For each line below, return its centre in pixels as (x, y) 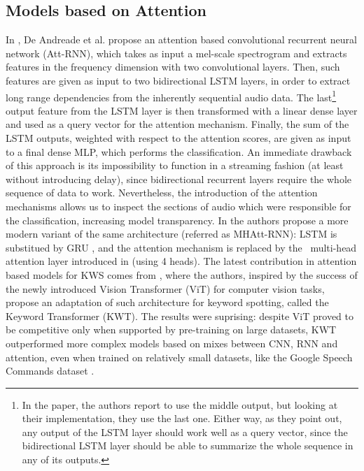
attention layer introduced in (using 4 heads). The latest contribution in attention (181, 261)
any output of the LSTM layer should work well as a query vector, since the (185, 432)
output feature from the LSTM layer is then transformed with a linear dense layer (182, 110)
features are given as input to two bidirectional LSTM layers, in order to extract (178, 80)
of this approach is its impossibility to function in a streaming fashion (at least (175, 165)
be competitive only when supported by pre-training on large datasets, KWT (171, 329)
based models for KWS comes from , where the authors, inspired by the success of (182, 274)
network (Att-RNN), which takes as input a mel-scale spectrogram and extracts (176, 53)
